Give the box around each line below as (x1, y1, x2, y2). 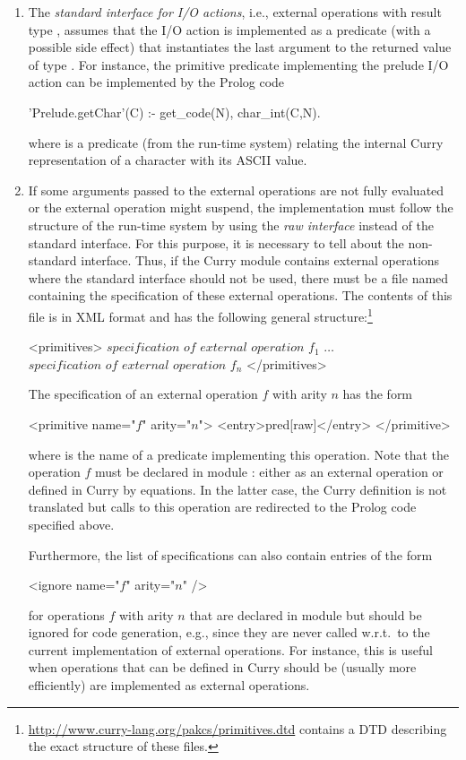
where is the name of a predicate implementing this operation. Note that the (28, 445, 450, 463)
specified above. (28, 514, 115, 533)
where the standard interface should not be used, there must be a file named (28, 268, 449, 287)
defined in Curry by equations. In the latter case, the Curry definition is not (28, 479, 447, 498)
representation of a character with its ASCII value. (28, 151, 307, 169)
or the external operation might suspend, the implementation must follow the (28, 198, 453, 217)
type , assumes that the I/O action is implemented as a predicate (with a (28, 20, 431, 39)
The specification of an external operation (28, 384, 258, 403)
